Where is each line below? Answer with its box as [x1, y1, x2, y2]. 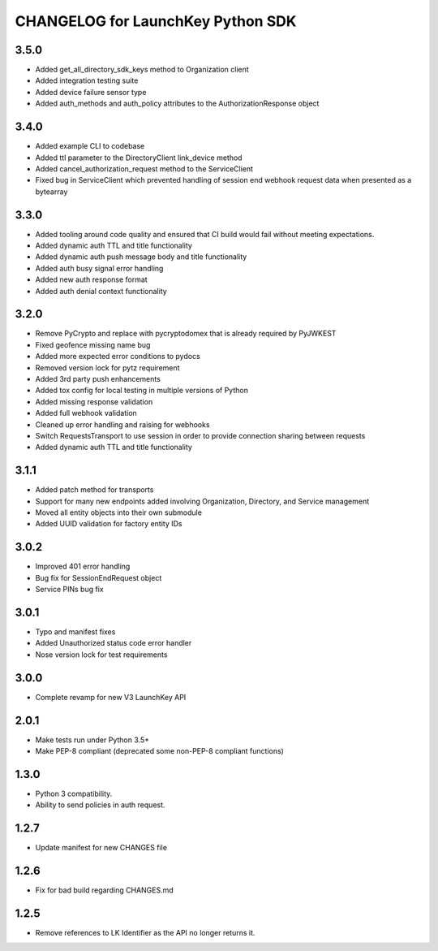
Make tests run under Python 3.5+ [35, 735, 150, 745]
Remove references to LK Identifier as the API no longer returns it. [35, 928, 255, 938]
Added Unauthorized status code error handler [35, 638, 192, 648]
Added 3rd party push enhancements [35, 374, 161, 384]
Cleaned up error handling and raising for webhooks [35, 419, 210, 430]
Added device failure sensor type [35, 87, 147, 97]
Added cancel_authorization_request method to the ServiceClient [35, 163, 254, 174]
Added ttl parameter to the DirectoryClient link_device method [35, 153, 243, 162]
